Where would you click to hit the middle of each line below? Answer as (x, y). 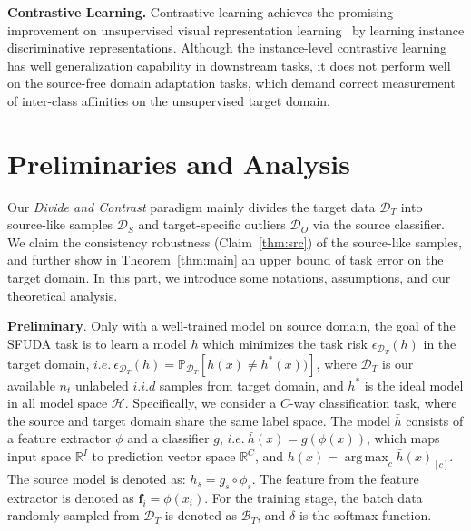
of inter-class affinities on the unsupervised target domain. (169, 100)
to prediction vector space (164, 456)
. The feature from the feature (335, 478)
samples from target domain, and (251, 385)
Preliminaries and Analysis (179, 163)
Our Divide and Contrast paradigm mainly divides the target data (191, 206)
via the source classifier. (379, 224)
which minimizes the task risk (285, 343)
